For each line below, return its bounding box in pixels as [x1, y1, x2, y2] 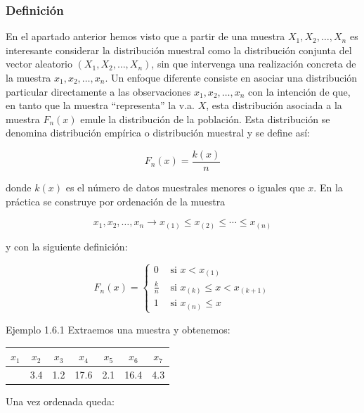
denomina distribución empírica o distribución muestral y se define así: [6, 125, 311, 140]
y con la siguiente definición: [6, 239, 128, 253]
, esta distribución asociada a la [206, 98, 342, 113]
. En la [313, 180, 343, 195]
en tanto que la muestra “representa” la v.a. [6, 98, 195, 113]
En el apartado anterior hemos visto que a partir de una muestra [6, 29, 285, 44]
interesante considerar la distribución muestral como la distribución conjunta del [6, 42, 352, 57]
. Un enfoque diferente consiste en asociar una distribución [105, 70, 358, 84]
